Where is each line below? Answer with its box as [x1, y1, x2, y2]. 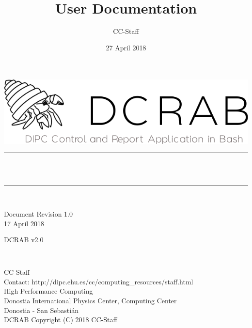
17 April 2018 [4, 218, 44, 228]
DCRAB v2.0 [4, 234, 44, 245]
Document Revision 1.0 [4, 208, 73, 219]
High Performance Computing [4, 286, 93, 296]
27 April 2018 [106, 42, 146, 52]
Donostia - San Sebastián [4, 305, 79, 315]
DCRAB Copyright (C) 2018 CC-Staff [4, 314, 117, 325]
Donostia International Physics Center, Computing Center [4, 296, 177, 306]
